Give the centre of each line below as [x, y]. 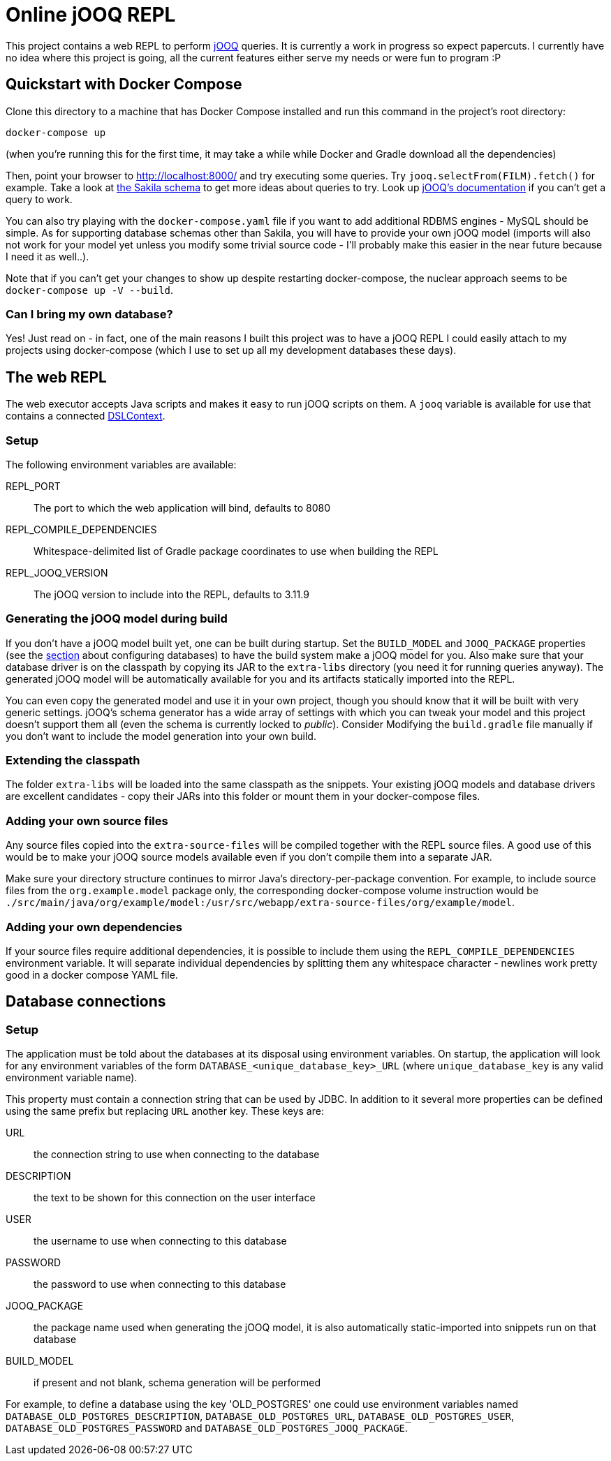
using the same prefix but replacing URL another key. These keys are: [165, 1111]
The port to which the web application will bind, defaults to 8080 [182, 507]
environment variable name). [72, 1078]
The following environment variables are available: [121, 464]
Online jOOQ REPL [91, 15]
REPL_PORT [33, 486]
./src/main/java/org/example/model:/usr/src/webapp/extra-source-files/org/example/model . [260, 903]
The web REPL [56, 377]
